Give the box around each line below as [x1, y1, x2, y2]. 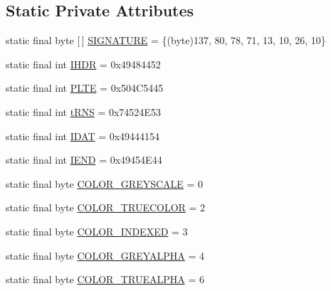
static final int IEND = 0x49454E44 [6, 152, 162, 167]
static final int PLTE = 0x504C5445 [6, 80, 164, 95]
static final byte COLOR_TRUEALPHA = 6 [6, 272, 204, 287]
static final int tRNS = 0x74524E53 [6, 104, 161, 119]
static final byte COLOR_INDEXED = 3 [6, 223, 188, 238]
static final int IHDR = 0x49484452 [6, 56, 161, 71]
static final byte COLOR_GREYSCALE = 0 [6, 176, 204, 191]
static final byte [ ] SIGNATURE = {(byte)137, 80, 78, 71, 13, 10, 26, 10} [6, 33, 326, 48]
